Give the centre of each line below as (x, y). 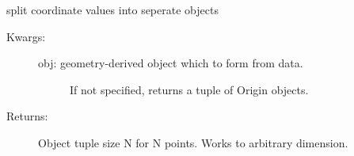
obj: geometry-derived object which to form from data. (171, 63)
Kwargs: (26, 36)
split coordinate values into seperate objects (112, 10)
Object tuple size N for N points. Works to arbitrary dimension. (193, 142)
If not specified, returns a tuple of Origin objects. (189, 89)
